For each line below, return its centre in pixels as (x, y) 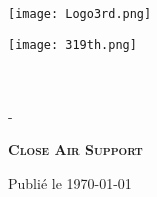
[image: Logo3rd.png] (80, 14)
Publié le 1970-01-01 (70, 182)
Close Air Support (75, 149)
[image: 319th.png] (72, 44)
